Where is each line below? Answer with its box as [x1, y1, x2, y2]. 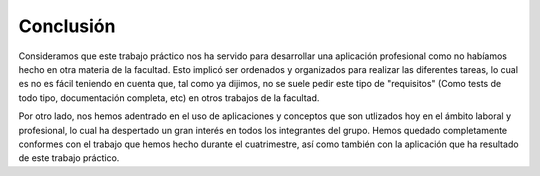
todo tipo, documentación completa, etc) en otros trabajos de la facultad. [18, 91, 320, 104]
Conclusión [18, 15, 116, 37]
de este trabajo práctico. [18, 152, 120, 164]
